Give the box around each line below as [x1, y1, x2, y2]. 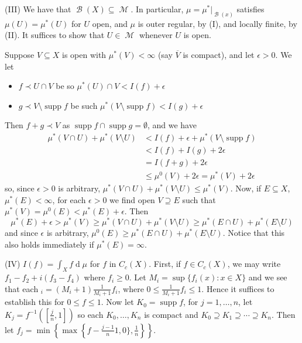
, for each [52, 193, 86, 205]
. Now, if [230, 182, 262, 194]
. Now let [101, 296, 134, 308]
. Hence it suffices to [201, 282, 274, 294]
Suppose [5, 49, 35, 61]
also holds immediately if [5, 238, 94, 250]
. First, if [149, 258, 181, 270]
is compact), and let [183, 49, 255, 61]
